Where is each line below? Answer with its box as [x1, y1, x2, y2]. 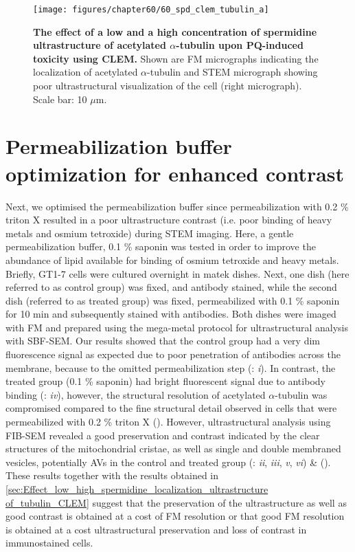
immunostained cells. [5, 536, 93, 550]
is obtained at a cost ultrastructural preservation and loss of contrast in [5, 522, 307, 536]
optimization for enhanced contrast [5, 159, 345, 187]
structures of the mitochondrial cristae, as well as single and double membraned [5, 441, 341, 456]
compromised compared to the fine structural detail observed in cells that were [5, 401, 337, 415]
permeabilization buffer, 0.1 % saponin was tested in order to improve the [5, 239, 316, 254]
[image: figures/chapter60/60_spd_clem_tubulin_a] [33, 5, 269, 14]
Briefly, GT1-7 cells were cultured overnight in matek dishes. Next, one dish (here [5, 266, 350, 280]
